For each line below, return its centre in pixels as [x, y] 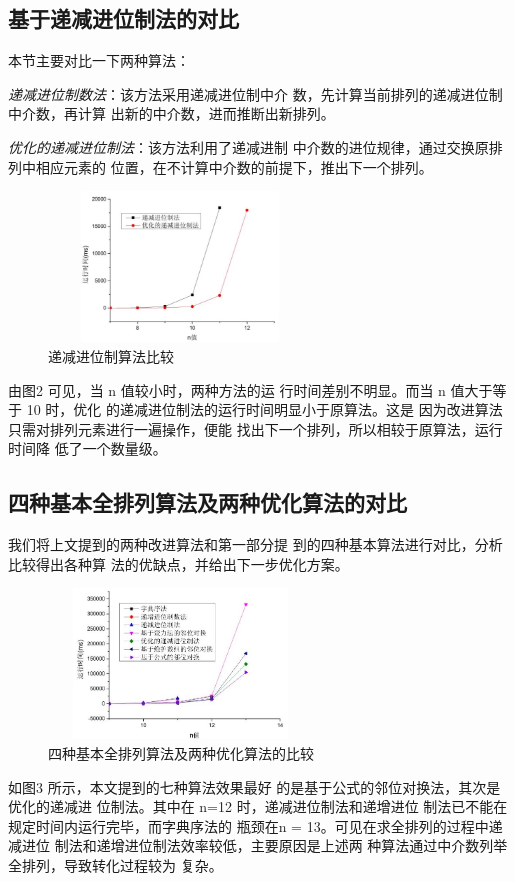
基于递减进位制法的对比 [123, 18]
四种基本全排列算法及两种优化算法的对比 [207, 502]
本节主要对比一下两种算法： [99, 60]
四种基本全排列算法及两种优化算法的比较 [181, 753]
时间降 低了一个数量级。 [87, 448]
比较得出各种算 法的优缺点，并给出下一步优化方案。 [178, 563]
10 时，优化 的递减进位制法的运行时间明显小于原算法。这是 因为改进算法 [264, 409]
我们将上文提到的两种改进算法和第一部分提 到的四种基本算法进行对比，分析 [255, 544]
